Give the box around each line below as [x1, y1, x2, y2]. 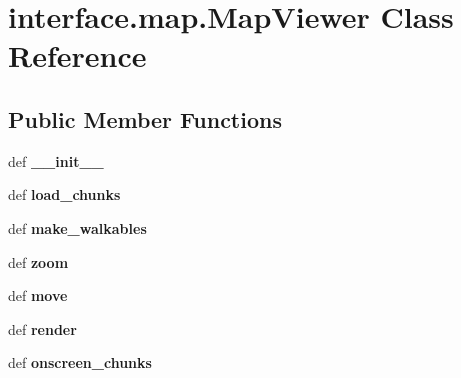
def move [8, 285, 68, 306]
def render [8, 318, 77, 339]
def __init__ [8, 150, 104, 171]
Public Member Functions [8, 103, 282, 134]
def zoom [8, 251, 69, 272]
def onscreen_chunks [8, 352, 152, 373]
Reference [8, 35, 147, 76]
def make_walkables [8, 217, 147, 238]
